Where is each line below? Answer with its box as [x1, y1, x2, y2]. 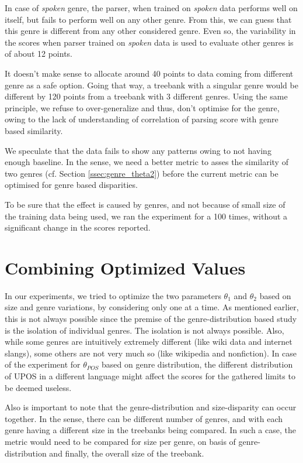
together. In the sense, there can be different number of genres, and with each [5, 412, 283, 424]
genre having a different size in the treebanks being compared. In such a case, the [5, 424, 296, 436]
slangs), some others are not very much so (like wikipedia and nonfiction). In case [5, 347, 297, 359]
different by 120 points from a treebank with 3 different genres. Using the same [5, 90, 288, 102]
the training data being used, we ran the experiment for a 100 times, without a [5, 210, 288, 222]
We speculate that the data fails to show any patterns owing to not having [5, 144, 271, 156]
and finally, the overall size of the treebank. [49, 447, 204, 459]
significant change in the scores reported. [5, 221, 151, 234]
